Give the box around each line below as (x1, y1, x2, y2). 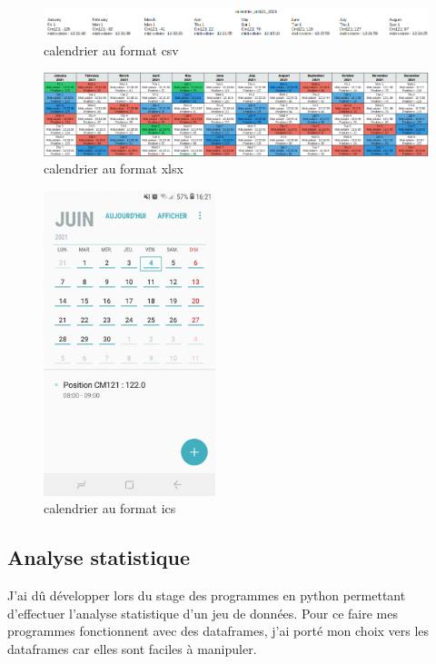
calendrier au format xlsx (44, 159, 183, 178)
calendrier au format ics (44, 499, 176, 518)
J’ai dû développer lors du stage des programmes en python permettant (7, 586, 406, 605)
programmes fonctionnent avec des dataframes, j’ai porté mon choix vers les (7, 621, 430, 640)
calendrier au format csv (44, 40, 179, 59)
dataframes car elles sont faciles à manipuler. (7, 639, 257, 658)
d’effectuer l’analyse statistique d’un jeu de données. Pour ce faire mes (7, 603, 399, 622)
